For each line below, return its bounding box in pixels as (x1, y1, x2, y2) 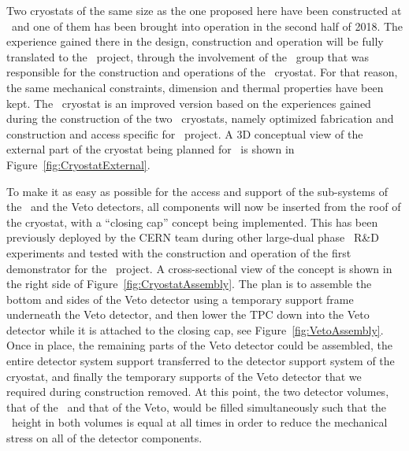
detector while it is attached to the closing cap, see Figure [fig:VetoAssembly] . (6, 321, 384, 338)
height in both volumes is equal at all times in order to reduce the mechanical (11, 414, 388, 431)
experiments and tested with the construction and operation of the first (6, 244, 351, 261)
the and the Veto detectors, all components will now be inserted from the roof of (6, 198, 401, 215)
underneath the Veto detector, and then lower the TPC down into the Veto (6, 306, 370, 323)
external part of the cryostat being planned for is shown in (6, 141, 295, 157)
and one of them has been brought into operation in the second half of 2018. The (11, 17, 403, 34)
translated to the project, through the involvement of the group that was (6, 48, 369, 65)
